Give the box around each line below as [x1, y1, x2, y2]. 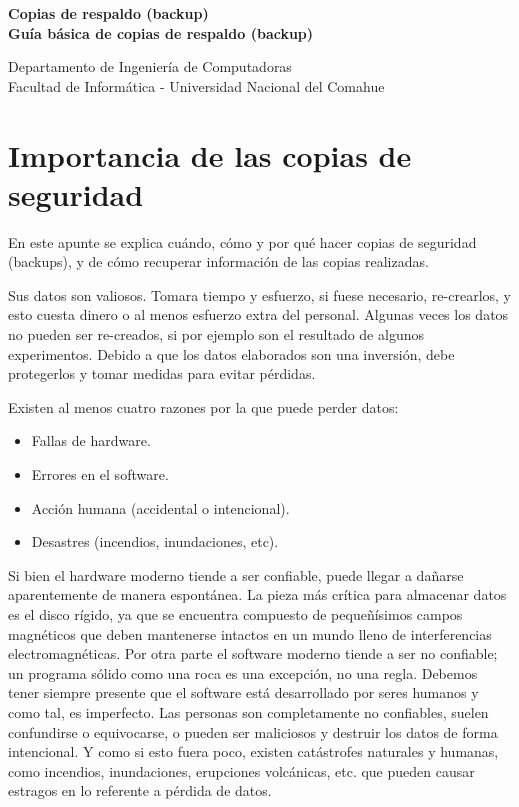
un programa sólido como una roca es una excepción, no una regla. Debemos [8, 662, 478, 683]
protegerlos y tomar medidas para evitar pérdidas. [8, 363, 316, 384]
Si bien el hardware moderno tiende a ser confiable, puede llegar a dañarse [8, 564, 464, 585]
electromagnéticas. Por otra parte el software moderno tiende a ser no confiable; [8, 643, 498, 664]
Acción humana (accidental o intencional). [31, 497, 290, 518]
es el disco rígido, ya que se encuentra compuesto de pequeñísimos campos [8, 604, 463, 624]
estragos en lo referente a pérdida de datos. [8, 780, 272, 801]
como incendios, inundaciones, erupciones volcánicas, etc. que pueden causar [8, 760, 475, 781]
